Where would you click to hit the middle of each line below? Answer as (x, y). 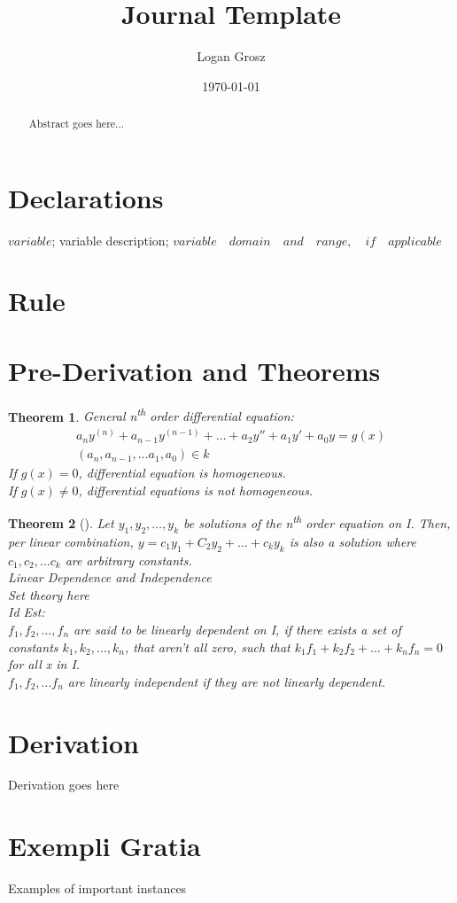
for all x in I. (44, 664)
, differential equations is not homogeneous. (196, 490)
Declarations (86, 197)
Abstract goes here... (77, 124)
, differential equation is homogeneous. (182, 473)
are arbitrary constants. (128, 560)
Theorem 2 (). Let (61, 522)
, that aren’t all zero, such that (207, 646)
